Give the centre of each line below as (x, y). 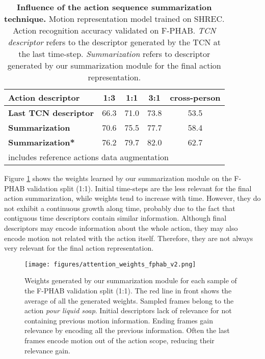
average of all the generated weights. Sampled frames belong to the (129, 300)
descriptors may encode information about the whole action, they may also (121, 228)
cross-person (195, 97)
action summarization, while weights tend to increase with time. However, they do (132, 198)
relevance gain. (47, 350)
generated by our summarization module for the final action (114, 65)
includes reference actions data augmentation (88, 157)
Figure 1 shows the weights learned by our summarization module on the (118, 178)
